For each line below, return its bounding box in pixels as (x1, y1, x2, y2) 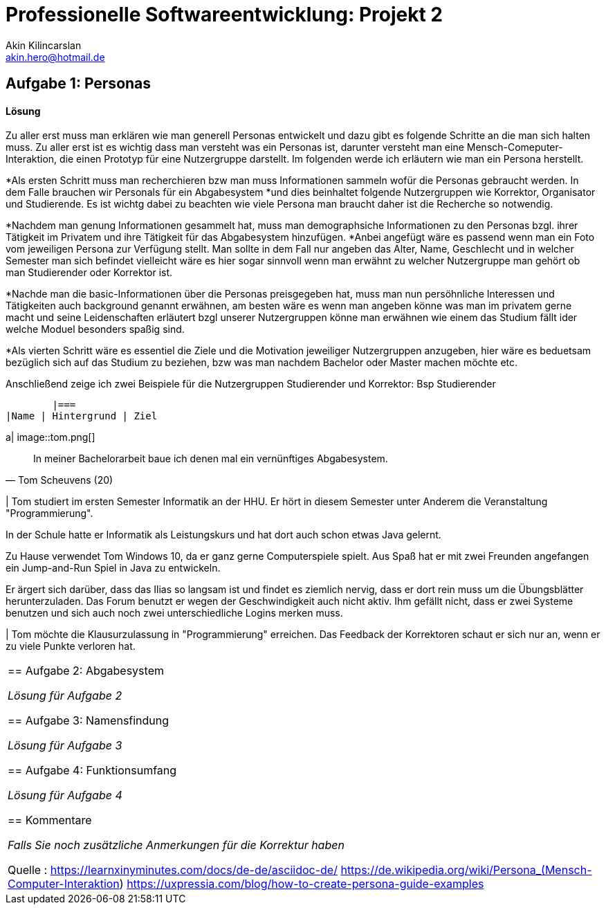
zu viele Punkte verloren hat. (6, 640, 136, 653)
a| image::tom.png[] (6, 431, 95, 444)
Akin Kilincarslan (6, 39, 82, 51)
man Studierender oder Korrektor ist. (6, 266, 173, 279)
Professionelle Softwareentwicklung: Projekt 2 (6, 3, 443, 26)
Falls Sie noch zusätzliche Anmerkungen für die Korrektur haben (8, 838, 345, 853)
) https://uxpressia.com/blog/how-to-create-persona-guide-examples (119, 877, 484, 891)
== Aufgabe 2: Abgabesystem (8, 664, 164, 678)
